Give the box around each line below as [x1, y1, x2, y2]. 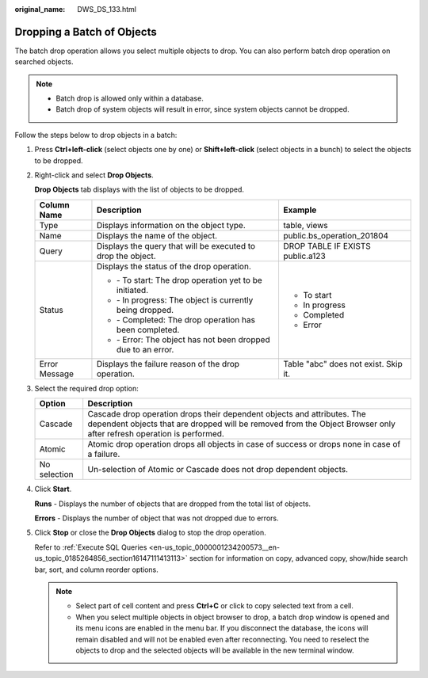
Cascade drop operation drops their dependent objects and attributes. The [87, 409, 366, 420]
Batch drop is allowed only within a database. [55, 93, 204, 103]
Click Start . [34, 484, 72, 494]
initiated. [116, 284, 149, 295]
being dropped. [116, 304, 174, 315]
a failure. [87, 448, 120, 459]
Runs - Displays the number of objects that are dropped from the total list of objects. [34, 499, 311, 508]
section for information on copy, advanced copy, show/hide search [189, 554, 408, 563]
